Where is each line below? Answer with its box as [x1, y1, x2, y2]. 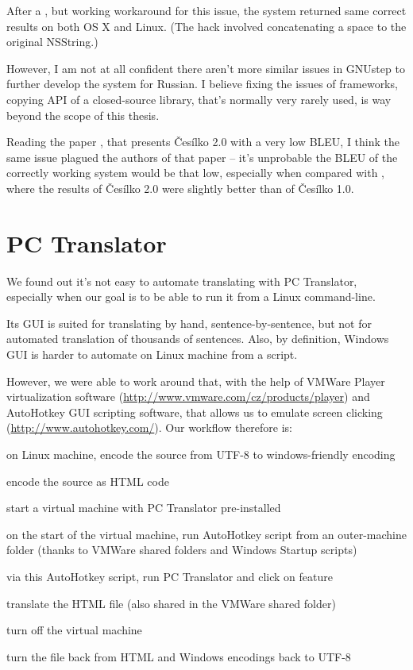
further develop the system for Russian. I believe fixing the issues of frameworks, [6, 75, 398, 92]
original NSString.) [6, 33, 98, 50]
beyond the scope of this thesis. [6, 106, 160, 123]
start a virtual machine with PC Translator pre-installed [6, 499, 281, 516]
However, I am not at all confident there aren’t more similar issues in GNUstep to [6, 60, 405, 76]
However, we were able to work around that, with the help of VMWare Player [6, 372, 385, 389]
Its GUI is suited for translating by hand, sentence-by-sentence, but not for [6, 314, 372, 331]
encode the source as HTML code [6, 472, 169, 489]
